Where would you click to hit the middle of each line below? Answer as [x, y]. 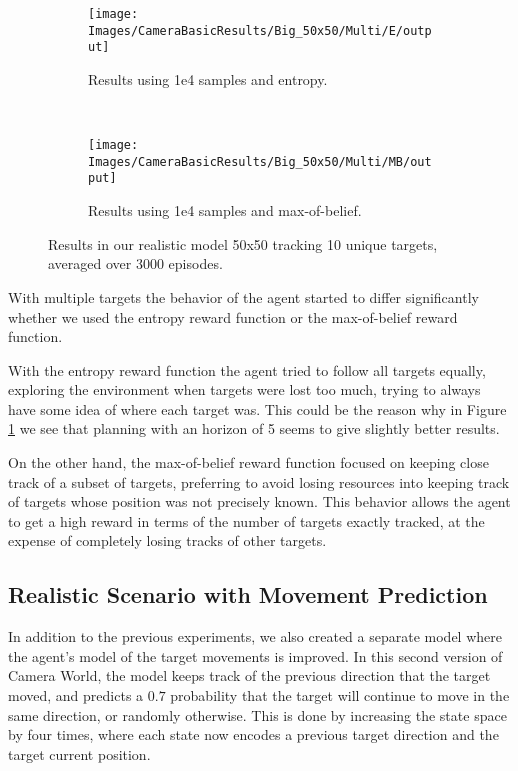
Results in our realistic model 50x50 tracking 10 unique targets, [243, 243]
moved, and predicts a [76, 695]
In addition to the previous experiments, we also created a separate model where [255, 636]
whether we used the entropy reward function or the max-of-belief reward [233, 316]
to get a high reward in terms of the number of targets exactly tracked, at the [246, 520]
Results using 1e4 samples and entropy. [208, 78]
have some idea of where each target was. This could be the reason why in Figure [257, 408]
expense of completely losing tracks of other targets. [167, 540]
